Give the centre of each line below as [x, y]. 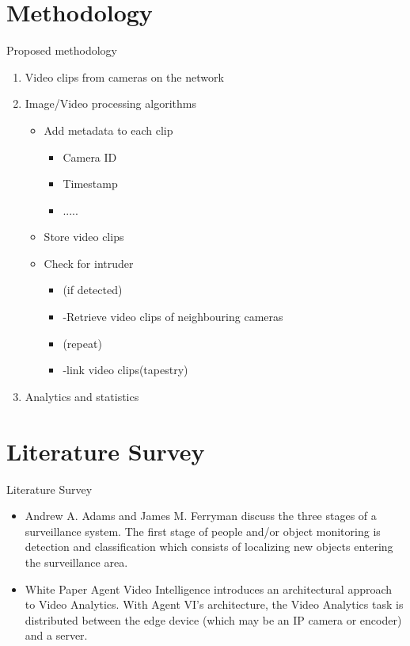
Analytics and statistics [82, 396]
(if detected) [93, 290]
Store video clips [84, 237]
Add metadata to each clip [108, 130]
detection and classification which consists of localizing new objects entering [209, 547]
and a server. [56, 635]
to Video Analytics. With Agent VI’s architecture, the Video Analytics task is [214, 604]
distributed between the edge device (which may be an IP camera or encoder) [213, 619]
